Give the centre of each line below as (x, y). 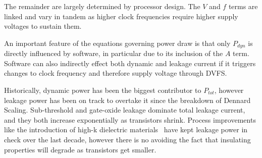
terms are (243, 6)
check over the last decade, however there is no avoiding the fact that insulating (127, 139)
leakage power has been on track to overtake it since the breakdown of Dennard (127, 100)
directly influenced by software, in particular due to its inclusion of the (114, 53)
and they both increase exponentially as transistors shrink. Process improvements (130, 119)
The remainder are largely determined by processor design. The (102, 6)
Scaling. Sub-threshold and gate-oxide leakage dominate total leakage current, (125, 110)
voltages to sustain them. (43, 26)
